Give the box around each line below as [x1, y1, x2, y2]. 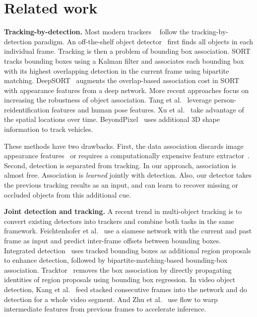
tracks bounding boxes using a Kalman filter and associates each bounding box [4, 55, 244, 66]
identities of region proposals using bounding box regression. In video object [4, 274, 236, 285]
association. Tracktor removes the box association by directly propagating [4, 264, 232, 275]
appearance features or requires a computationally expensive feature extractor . [4, 150, 250, 161]
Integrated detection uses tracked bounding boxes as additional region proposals [4, 245, 251, 255]
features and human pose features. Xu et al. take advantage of [52, 104, 244, 114]
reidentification [4, 104, 50, 114]
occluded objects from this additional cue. [4, 189, 131, 200]
